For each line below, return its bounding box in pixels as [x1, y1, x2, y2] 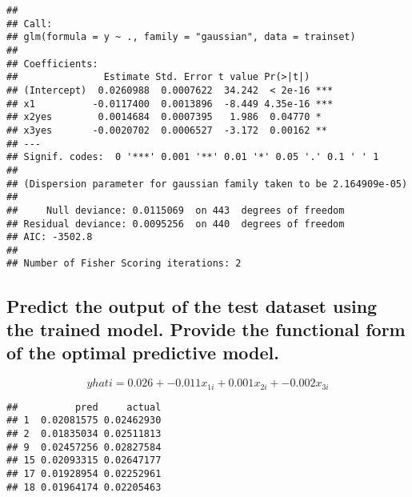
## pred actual [6, 401, 162, 413]
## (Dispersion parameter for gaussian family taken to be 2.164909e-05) [6, 178, 408, 190]
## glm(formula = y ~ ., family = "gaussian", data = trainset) [6, 31, 356, 43]
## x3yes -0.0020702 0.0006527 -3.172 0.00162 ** [6, 124, 327, 136]
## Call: [6, 18, 53, 30]
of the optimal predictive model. [6, 340, 279, 365]
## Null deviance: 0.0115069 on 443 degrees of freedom [6, 204, 345, 216]
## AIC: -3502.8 [6, 231, 93, 243]
